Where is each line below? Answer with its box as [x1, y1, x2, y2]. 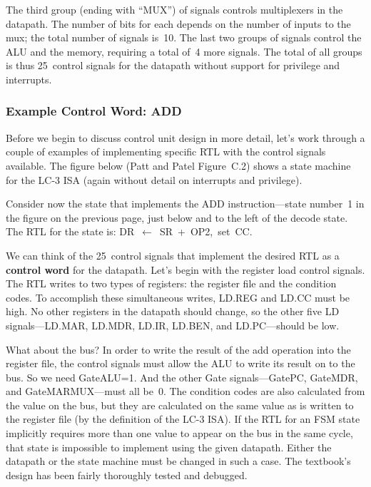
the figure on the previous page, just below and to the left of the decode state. [6, 210, 348, 225]
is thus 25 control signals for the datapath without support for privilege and [6, 58, 340, 73]
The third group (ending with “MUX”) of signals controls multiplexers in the [6, 2, 343, 16]
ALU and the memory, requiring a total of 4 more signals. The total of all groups [6, 43, 362, 58]
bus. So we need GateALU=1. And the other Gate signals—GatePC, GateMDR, [6, 369, 358, 384]
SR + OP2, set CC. [159, 224, 253, 239]
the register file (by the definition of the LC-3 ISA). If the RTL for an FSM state [6, 411, 360, 426]
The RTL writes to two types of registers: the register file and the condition [6, 276, 337, 291]
